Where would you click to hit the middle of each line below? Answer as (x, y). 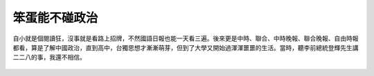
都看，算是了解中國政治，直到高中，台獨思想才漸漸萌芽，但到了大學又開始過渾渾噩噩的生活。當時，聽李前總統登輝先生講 (186, 47)
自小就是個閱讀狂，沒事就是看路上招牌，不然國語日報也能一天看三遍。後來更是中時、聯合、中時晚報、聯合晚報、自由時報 (186, 38)
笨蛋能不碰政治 (55, 18)
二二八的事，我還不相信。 (49, 58)
